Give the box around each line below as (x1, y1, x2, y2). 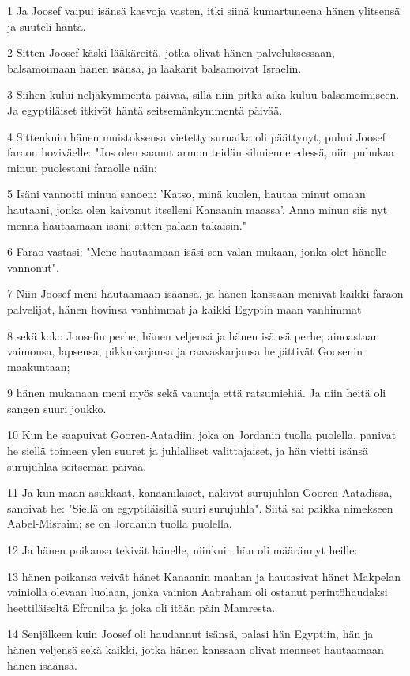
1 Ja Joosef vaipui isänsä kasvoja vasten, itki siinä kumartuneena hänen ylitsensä (7, 2, 401, 18)
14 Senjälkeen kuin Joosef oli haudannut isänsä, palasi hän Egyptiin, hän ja (7, 625, 374, 642)
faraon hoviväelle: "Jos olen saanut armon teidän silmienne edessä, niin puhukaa (7, 144, 395, 160)
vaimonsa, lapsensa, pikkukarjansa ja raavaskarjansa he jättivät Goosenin (7, 343, 363, 359)
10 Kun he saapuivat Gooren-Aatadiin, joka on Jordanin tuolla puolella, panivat (7, 426, 397, 443)
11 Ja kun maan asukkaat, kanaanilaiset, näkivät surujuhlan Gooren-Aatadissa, (7, 484, 393, 501)
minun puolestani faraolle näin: (7, 159, 157, 175)
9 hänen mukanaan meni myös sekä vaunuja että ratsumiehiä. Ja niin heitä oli (7, 385, 386, 401)
